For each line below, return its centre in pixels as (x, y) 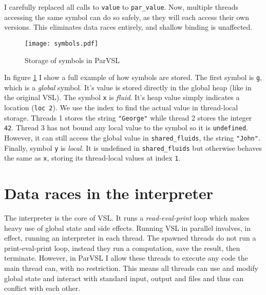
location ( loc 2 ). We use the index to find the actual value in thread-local (121, 107)
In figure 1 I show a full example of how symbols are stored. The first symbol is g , (133, 77)
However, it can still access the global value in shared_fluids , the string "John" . (132, 137)
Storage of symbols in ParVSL (72, 60)
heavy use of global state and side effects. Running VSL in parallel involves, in (127, 228)
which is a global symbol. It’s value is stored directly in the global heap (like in (128, 87)
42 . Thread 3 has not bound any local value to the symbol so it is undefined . (126, 127)
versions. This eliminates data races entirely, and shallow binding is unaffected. (128, 27)
